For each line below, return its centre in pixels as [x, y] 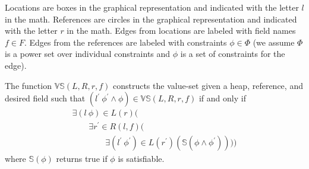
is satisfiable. [141, 159]
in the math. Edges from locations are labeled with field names [181, 31]
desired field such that [45, 98]
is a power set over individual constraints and [88, 54]
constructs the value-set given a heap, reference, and [208, 85]
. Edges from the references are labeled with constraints [125, 42]
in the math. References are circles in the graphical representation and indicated [151, 19]
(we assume [274, 42]
